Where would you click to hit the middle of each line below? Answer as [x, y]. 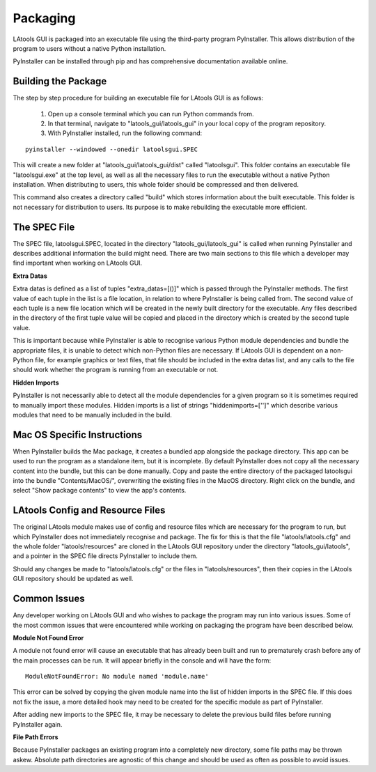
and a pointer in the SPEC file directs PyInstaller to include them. [105, 556]
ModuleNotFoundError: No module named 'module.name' [117, 677]
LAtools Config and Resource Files [89, 510]
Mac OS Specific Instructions [78, 434]
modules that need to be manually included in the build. [92, 415]
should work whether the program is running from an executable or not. [116, 370]
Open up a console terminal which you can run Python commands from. [151, 114]
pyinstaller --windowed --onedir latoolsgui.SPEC [112, 149]
